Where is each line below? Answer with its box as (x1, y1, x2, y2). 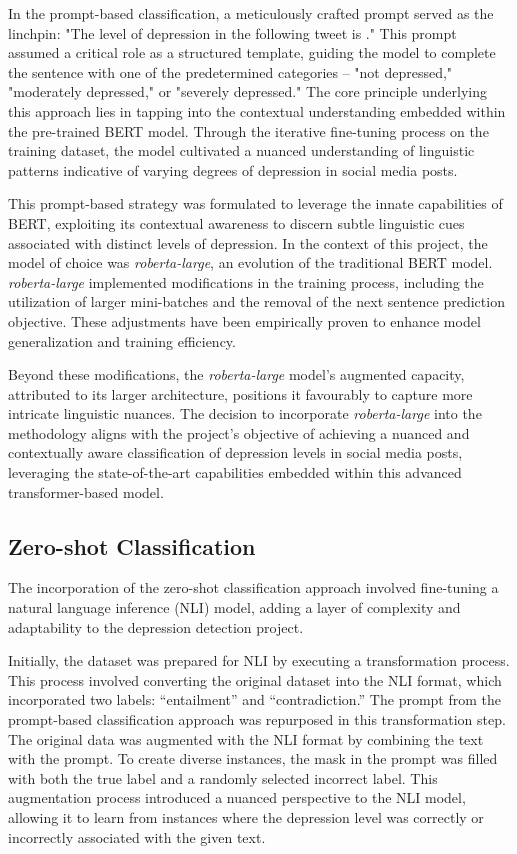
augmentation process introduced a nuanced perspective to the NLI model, (8, 787, 466, 808)
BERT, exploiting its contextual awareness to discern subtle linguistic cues (8, 212, 465, 233)
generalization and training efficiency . (8, 330, 237, 351)
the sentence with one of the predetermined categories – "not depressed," (8, 61, 453, 82)
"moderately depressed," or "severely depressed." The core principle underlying (8, 81, 487, 102)
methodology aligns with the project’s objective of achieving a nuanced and (8, 422, 470, 443)
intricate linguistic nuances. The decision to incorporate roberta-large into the (8, 403, 482, 424)
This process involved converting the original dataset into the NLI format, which (8, 669, 502, 690)
